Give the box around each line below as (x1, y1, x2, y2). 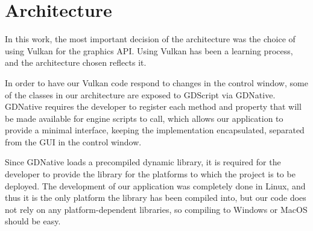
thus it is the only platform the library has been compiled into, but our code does (5, 191, 306, 204)
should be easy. (5, 215, 61, 227)
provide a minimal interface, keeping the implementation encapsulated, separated (5, 124, 305, 136)
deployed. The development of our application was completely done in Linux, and (5, 179, 306, 192)
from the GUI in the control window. (5, 135, 142, 148)
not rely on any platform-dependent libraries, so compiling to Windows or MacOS (5, 203, 308, 215)
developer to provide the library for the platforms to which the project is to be (5, 168, 296, 180)
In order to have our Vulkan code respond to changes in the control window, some (5, 76, 308, 89)
